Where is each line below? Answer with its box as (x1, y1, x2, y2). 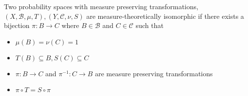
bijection (4, 20, 30, 30)
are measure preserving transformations (95, 68, 213, 78)
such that (135, 20, 164, 30)
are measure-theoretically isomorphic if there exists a (86, 11, 244, 21)
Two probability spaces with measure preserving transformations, (4, 1, 198, 11)
